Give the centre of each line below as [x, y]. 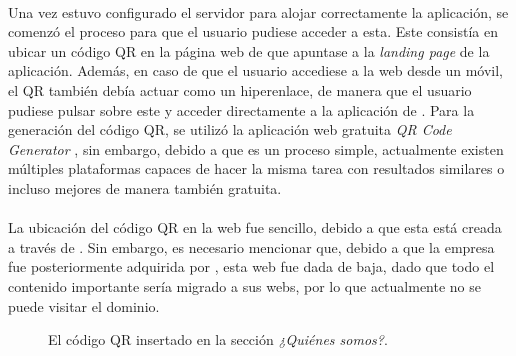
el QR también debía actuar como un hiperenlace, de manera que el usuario [240, 89]
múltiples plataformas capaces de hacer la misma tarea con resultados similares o [256, 168]
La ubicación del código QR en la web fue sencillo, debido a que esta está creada [255, 227]
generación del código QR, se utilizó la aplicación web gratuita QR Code [230, 129]
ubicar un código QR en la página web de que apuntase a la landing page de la [249, 50]
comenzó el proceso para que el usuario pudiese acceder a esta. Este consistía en [253, 31]
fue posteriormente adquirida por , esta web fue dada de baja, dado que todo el [251, 266]
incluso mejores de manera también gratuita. [145, 187]
